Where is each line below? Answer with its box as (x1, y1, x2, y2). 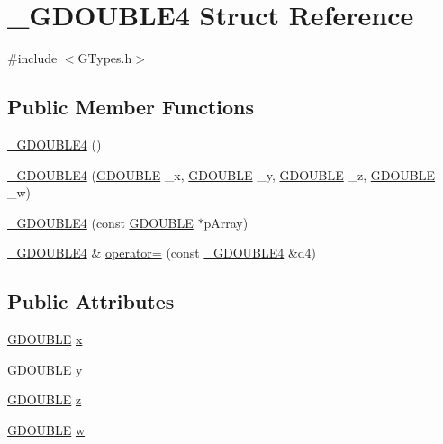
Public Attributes (7, 287, 175, 315)
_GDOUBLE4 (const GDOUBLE (7, 213, 194, 231)
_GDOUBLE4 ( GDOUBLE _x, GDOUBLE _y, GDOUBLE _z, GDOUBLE (7, 165, 436, 184)
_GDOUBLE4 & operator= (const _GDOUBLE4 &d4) (7, 243, 317, 262)
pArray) (203, 213, 249, 231)
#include (7, 49, 58, 68)
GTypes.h (77, 49, 132, 68)
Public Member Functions (7, 93, 254, 121)
